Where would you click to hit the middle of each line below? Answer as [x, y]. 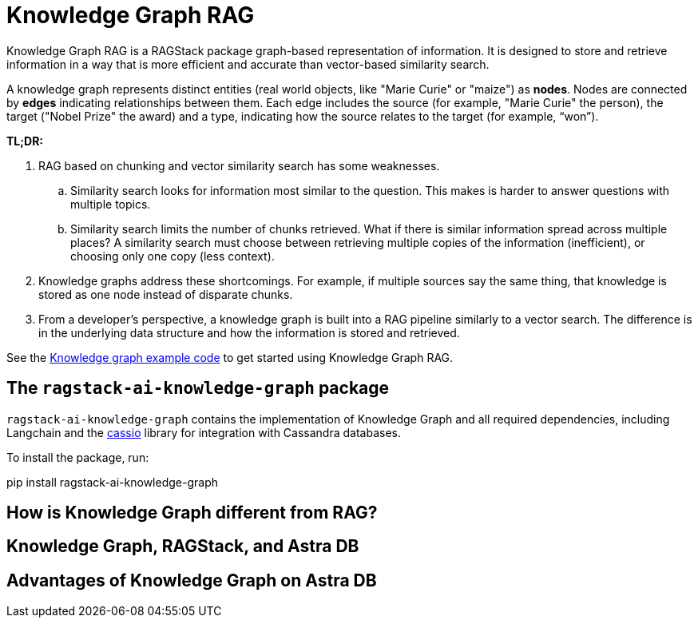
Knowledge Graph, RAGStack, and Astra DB [183, 546]
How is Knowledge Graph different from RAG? [192, 513]
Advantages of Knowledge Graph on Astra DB [192, 580]
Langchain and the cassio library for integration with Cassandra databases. [204, 432]
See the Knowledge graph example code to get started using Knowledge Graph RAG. [230, 357]
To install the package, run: [78, 457]
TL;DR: [25, 141]
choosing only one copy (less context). [173, 256]
